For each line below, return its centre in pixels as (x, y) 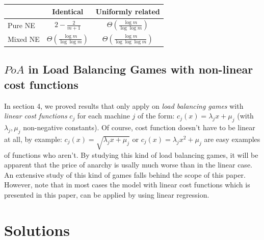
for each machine (103, 116)
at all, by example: (33, 139)
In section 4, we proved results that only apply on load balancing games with (124, 105)
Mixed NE (24, 39)
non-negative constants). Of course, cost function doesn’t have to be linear (139, 127)
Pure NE (21, 25)
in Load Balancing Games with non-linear (141, 69)
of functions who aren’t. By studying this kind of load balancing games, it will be (131, 154)
